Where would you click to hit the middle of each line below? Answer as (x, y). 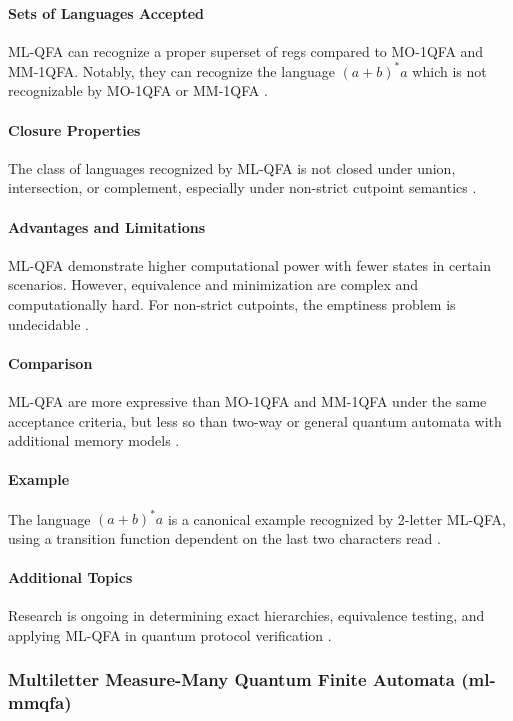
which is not (449, 70)
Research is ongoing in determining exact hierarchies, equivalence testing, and (246, 615)
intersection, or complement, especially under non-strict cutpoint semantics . (242, 187)
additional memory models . (94, 440)
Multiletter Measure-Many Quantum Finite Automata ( (238, 679)
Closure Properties (74, 129)
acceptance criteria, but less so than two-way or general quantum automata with (255, 420)
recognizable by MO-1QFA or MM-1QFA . (138, 90)
